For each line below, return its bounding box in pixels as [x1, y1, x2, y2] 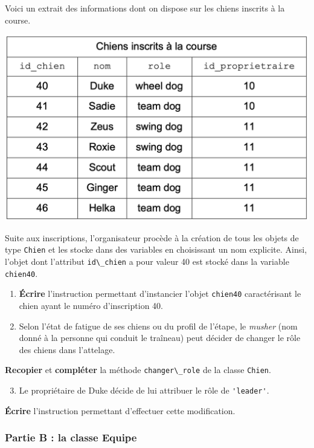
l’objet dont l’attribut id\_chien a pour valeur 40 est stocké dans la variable [5, 255, 289, 268]
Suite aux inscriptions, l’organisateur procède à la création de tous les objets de [5, 231, 299, 244]
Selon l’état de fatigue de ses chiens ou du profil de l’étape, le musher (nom [19, 319, 298, 332]
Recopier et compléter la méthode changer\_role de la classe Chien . [5, 363, 271, 376]
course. [5, 13, 31, 26]
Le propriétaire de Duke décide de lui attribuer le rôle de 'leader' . [19, 384, 269, 397]
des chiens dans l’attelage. [19, 343, 115, 355]
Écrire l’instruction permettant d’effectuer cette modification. [5, 404, 235, 417]
